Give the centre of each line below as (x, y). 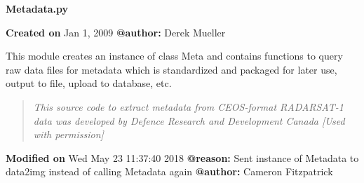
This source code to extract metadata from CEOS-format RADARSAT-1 (188, 106)
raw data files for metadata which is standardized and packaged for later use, (171, 69)
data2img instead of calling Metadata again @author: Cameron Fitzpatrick (169, 171)
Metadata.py (37, 8)
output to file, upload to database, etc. (89, 83)
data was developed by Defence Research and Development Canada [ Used (189, 120)
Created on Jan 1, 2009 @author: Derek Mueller (116, 32)
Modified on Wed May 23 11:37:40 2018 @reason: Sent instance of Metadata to (182, 157)
